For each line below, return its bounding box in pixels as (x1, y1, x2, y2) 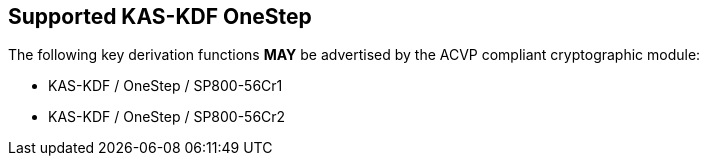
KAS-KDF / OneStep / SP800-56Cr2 (48, 108, 286, 126)
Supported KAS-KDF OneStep (8, 4, 312, 29)
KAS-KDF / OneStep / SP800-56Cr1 (48, 77, 283, 95)
